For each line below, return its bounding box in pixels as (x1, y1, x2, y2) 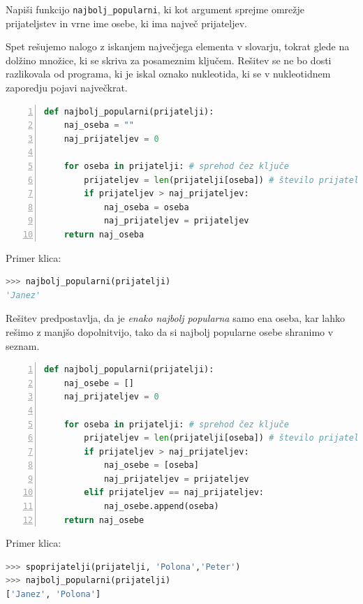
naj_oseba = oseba (103, 202, 189, 212)
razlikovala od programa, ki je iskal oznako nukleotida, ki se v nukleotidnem (6, 66, 331, 81)
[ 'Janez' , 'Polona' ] (6, 589, 101, 600)
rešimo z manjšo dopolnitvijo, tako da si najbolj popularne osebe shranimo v (6, 324, 334, 339)
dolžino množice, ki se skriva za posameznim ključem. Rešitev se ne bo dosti (6, 52, 332, 67)
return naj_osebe (64, 515, 145, 525)
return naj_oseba (64, 229, 145, 240)
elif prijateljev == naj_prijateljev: (84, 487, 265, 498)
